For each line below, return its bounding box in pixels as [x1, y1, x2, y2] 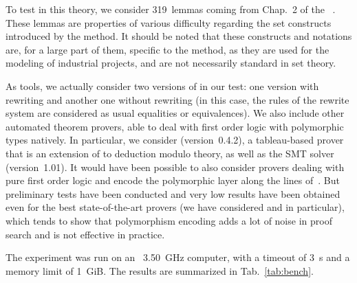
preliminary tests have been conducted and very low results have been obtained [6, 186, 340, 201]
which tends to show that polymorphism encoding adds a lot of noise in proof [6, 213, 332, 227]
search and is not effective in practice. [6, 227, 165, 241]
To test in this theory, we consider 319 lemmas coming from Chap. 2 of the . [6, 2, 336, 16]
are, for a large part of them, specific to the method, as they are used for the [6, 42, 329, 56]
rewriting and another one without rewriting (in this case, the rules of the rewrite [6, 92, 349, 106]
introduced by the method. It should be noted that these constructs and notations [6, 29, 352, 43]
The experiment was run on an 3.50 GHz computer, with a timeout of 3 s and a [6, 250, 350, 264]
